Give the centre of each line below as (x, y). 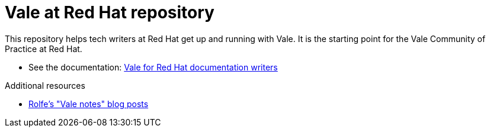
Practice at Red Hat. (44, 49)
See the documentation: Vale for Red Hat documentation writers (153, 67)
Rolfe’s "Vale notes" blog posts (89, 104)
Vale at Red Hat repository (110, 12)
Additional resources (45, 85)
